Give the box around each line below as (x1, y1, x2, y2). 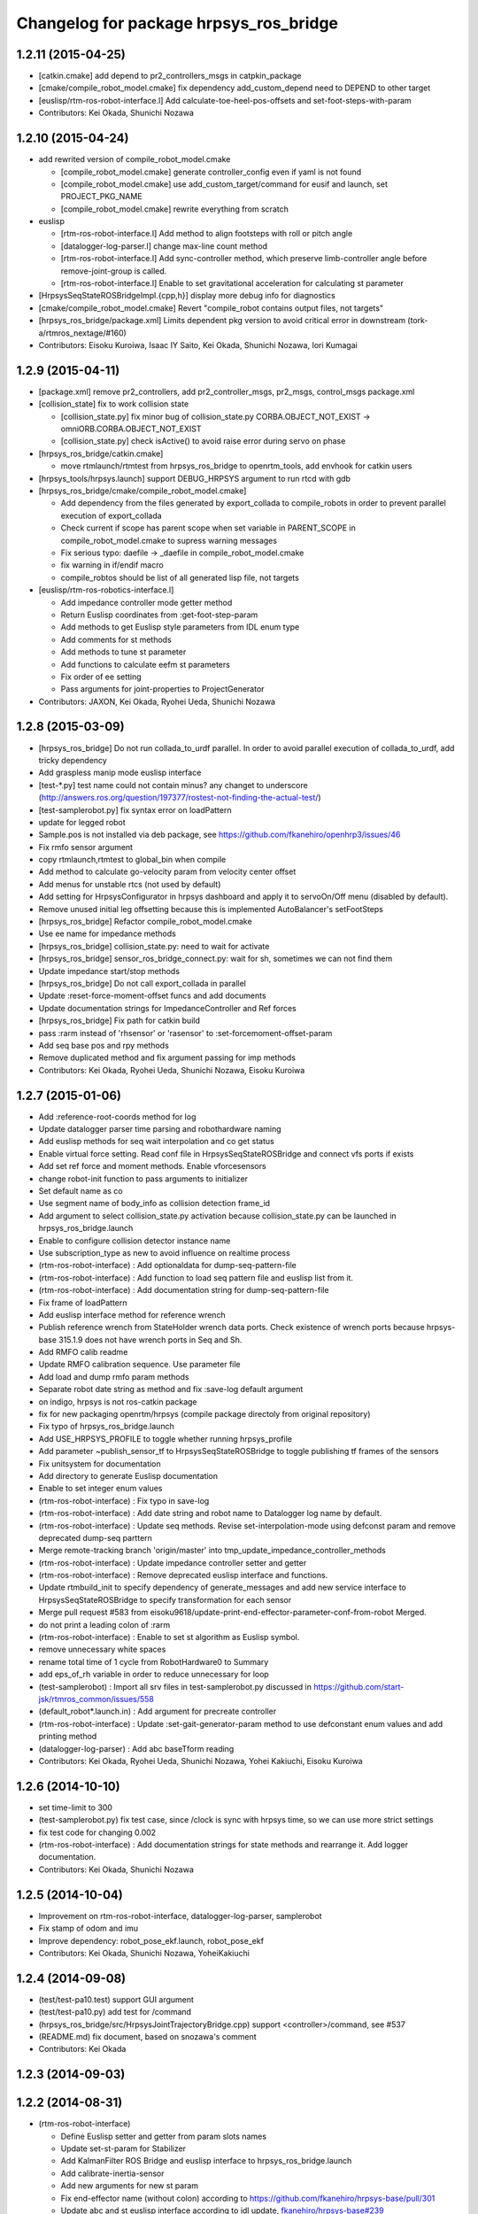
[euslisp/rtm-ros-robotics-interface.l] (38, 584, 174, 595)
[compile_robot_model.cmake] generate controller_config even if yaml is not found (60, 166, 362, 177)
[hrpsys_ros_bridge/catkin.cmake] (38, 448, 164, 459)
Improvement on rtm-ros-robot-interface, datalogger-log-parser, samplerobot (38, 1910, 322, 1921)
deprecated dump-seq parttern (38, 1532, 152, 1543)
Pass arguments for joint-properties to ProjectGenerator (60, 684, 265, 694)
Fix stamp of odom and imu (38, 1923, 139, 1934)
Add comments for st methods (60, 634, 172, 645)
